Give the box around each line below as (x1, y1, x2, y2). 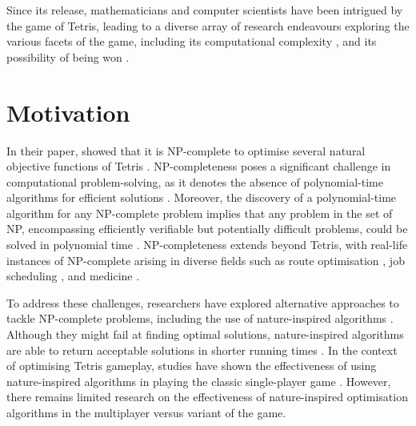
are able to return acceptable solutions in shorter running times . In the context (6, 341, 398, 358)
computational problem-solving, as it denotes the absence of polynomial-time (6, 173, 383, 190)
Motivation (6, 95, 130, 128)
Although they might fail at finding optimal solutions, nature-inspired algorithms (6, 326, 404, 343)
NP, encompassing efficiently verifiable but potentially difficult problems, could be (6, 220, 408, 237)
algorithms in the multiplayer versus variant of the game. (6, 404, 286, 420)
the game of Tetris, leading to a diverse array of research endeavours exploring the (6, 17, 410, 34)
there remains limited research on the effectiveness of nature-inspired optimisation (6, 388, 408, 405)
